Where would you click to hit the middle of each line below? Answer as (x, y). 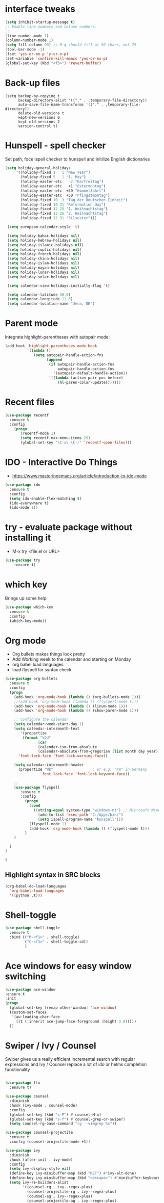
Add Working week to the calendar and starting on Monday (72, 659)
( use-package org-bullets (31, 679)
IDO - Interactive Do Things (61, 462)
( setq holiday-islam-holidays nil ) (43, 263)
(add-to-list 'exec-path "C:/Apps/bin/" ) (81, 815)
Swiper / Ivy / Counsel (51, 1046)
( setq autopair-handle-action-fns (69, 355)
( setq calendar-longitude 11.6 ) (40, 299)
